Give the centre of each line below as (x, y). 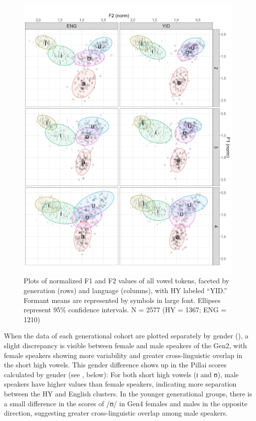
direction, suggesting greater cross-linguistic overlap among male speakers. (116, 413)
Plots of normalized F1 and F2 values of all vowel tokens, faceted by (127, 281)
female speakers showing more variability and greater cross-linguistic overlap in (123, 355)
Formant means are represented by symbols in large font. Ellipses (122, 300)
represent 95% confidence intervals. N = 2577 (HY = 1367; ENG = (125, 310)
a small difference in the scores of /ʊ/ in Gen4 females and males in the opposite (126, 403)
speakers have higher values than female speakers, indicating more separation (120, 384)
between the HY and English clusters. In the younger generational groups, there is (128, 394)
